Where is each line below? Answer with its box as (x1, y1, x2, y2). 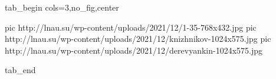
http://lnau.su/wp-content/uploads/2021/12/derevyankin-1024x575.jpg (5, 44, 262, 56)
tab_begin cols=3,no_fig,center (5, 1, 119, 13)
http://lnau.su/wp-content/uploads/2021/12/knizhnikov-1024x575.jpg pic (5, 32, 271, 45)
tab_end (5, 64, 36, 76)
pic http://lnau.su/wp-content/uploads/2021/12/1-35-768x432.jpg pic (5, 21, 257, 33)
